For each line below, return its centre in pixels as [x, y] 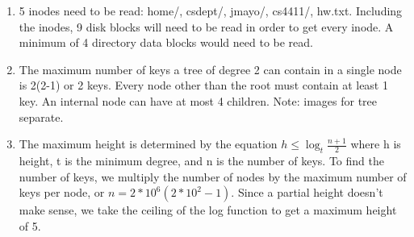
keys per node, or [62, 192]
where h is [376, 144]
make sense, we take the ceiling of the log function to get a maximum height [208, 210]
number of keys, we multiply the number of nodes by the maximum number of [213, 176]
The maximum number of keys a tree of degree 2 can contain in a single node [210, 69]
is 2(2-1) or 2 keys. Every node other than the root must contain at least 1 [203, 85]
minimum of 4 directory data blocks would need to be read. [166, 42]
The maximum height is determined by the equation [148, 144]
